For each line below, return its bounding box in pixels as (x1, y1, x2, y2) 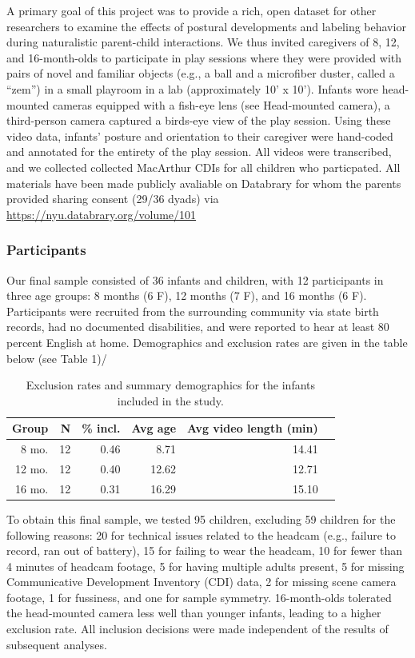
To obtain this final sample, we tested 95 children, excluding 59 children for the (6, 510, 396, 527)
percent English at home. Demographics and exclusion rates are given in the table (6, 333, 408, 350)
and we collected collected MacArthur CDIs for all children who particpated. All (6, 158, 401, 175)
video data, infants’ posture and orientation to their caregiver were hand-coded (6, 127, 393, 144)
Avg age (131, 420, 177, 437)
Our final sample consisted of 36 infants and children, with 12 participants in (6, 271, 384, 288)
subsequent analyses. (6, 636, 107, 652)
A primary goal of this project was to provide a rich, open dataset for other (6, 2, 377, 18)
